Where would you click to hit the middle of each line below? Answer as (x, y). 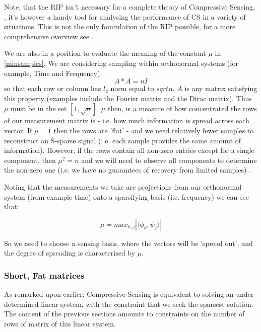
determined (21, 304)
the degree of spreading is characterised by (70, 253)
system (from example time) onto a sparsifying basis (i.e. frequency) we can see (126, 196)
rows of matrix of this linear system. (60, 323)
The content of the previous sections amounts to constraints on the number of (124, 314)
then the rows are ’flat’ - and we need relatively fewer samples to (154, 130)
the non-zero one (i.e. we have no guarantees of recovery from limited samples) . (127, 170)
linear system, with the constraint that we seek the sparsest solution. (147, 304)
